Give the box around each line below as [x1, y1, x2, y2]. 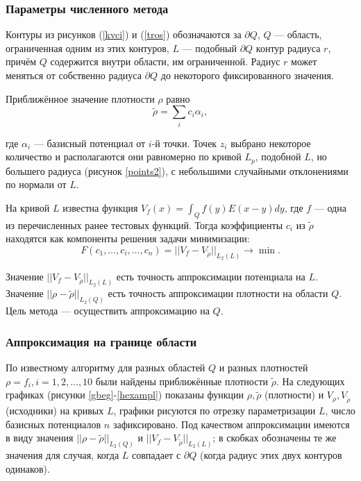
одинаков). [6, 461, 50, 475]
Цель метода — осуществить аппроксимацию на [6, 303, 210, 318]
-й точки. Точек [151, 135, 217, 150]
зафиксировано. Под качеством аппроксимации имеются [112, 416, 350, 431]
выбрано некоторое [230, 135, 311, 150]
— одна [314, 200, 346, 214]
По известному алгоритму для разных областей [6, 360, 205, 375]
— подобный [182, 40, 237, 55]
